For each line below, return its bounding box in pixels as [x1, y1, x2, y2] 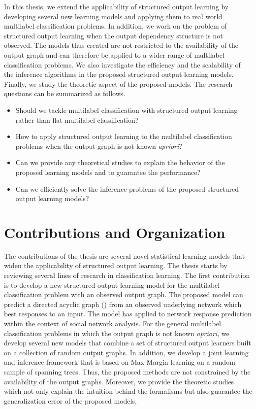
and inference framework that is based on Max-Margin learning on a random [4, 357, 235, 367]
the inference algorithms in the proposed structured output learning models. [4, 69, 234, 79]
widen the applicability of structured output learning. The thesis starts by [4, 260, 227, 271]
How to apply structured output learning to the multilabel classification [15, 131, 232, 141]
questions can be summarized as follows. [4, 88, 126, 99]
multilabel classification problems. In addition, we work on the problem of [4, 21, 227, 31]
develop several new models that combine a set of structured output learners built [4, 338, 251, 348]
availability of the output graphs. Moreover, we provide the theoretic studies [4, 376, 234, 386]
